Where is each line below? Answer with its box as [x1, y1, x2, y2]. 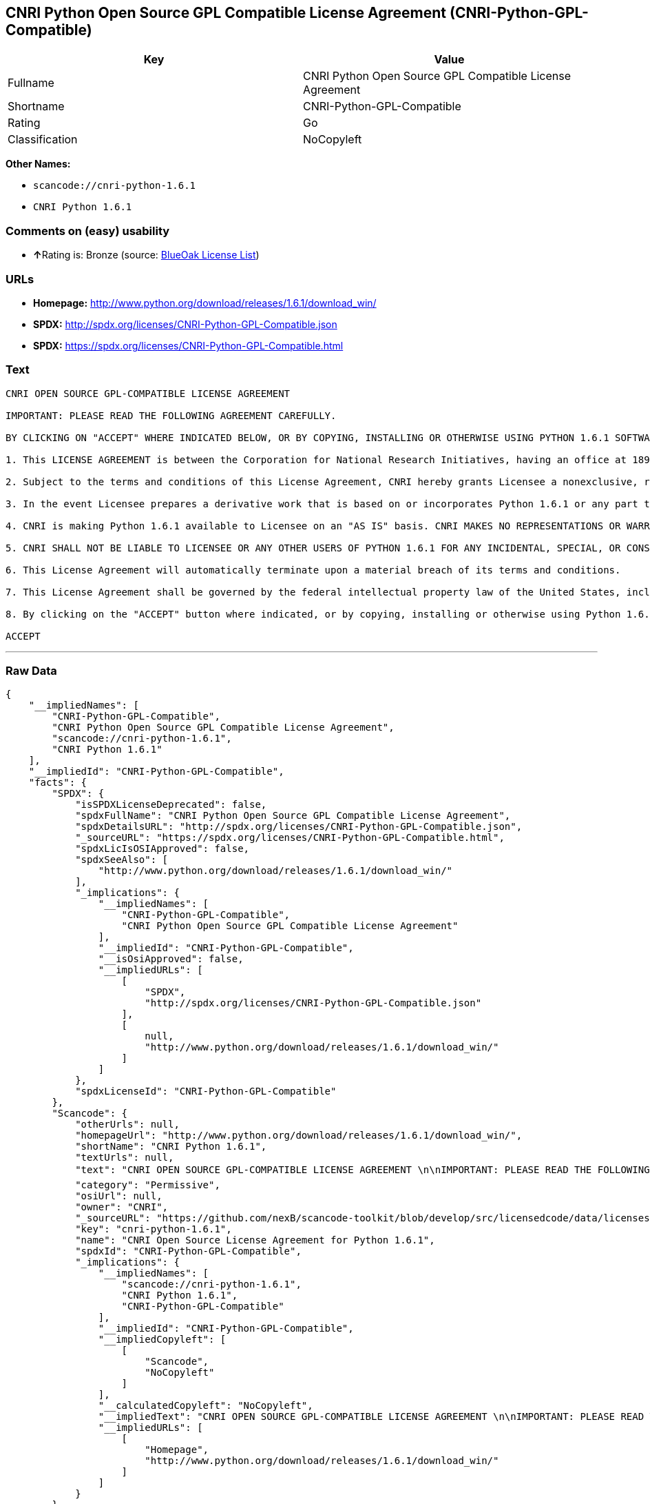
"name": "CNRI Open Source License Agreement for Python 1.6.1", [75, 1234, 435, 1246]
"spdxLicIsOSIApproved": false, [75, 843, 250, 855]
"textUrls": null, [75, 1152, 174, 1163]
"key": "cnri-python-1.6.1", [75, 1223, 232, 1235]
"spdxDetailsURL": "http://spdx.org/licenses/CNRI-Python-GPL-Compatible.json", [75, 821, 523, 833]
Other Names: [6, 158, 71, 170]
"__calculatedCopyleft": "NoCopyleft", [98, 1400, 313, 1412]
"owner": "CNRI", [75, 1201, 169, 1213]
